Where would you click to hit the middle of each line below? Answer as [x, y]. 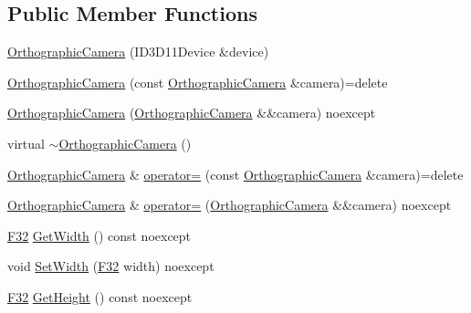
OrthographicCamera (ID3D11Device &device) [138, 52]
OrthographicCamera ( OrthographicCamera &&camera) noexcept [192, 113]
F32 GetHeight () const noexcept [100, 296]
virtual [26, 143]
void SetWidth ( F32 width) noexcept [111, 266]
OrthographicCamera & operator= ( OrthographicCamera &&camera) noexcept [230, 205]
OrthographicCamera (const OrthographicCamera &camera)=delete [198, 82]
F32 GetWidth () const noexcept [99, 235]
